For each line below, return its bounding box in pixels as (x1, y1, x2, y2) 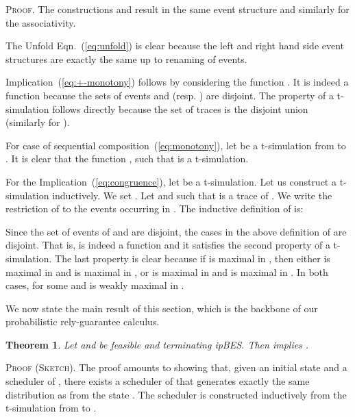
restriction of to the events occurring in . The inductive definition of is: (5, 201, 304, 216)
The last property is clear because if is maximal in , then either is (55, 251, 330, 265)
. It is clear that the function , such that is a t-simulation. (5, 151, 249, 166)
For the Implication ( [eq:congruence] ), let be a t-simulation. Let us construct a (5, 174, 336, 188)
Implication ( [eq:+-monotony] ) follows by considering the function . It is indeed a (5, 75, 349, 89)
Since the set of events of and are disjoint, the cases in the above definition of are (5, 224, 347, 238)
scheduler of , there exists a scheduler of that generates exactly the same (5, 374, 310, 388)
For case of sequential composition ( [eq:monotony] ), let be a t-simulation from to (5, 138, 346, 152)
